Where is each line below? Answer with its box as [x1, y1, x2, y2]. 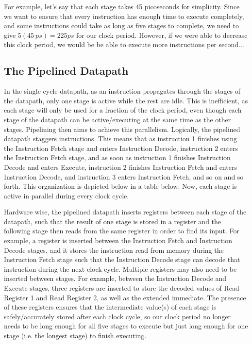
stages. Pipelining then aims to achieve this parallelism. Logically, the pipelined [4, 124, 240, 134]
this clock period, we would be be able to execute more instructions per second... [4, 39, 244, 49]
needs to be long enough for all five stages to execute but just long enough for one [4, 321, 248, 331]
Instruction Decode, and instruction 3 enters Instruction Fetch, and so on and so [4, 171, 244, 181]
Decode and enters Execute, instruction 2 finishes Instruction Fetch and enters [4, 162, 237, 172]
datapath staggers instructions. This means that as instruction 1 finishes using [4, 133, 237, 144]
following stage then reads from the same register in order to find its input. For [4, 226, 240, 236]
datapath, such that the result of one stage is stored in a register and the [4, 216, 221, 226]
